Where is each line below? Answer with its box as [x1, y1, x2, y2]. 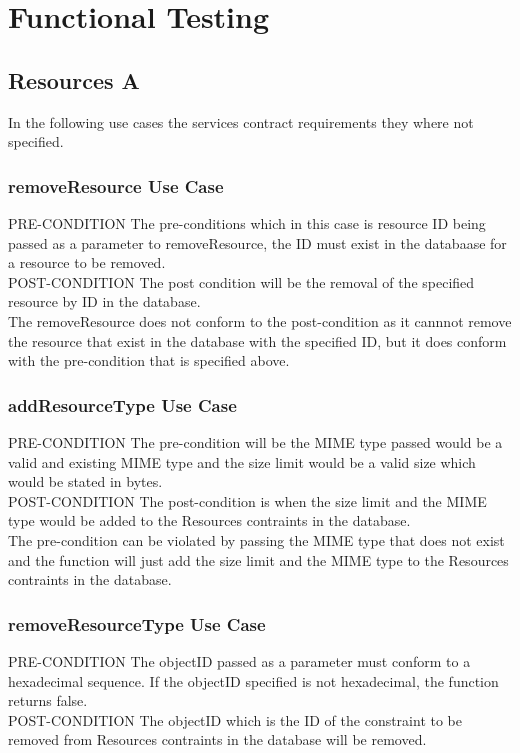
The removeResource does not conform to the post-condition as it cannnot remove [8, 310, 512, 331]
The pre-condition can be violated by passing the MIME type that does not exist [8, 529, 505, 550]
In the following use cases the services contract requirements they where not [8, 111, 474, 132]
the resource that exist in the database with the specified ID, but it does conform [8, 330, 507, 351]
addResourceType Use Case [8, 392, 237, 417]
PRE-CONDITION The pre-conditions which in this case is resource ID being [8, 212, 486, 233]
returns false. [8, 690, 88, 711]
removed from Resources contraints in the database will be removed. [8, 729, 427, 750]
